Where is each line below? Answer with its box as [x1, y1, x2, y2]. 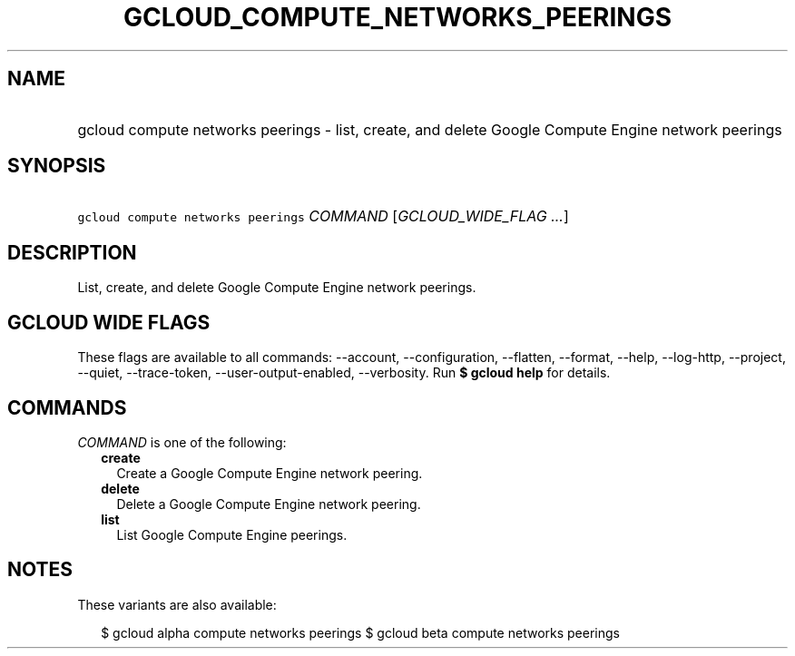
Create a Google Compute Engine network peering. [116, 465, 423, 481]
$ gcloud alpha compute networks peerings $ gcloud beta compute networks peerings [101, 624, 620, 641]
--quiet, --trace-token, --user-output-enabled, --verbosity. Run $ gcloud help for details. [77, 365, 611, 381]
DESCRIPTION [7, 240, 137, 264]
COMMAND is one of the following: [77, 434, 287, 450]
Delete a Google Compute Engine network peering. [116, 495, 421, 512]
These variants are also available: [77, 596, 277, 612]
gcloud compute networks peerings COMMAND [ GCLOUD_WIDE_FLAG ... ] [77, 207, 569, 226]
